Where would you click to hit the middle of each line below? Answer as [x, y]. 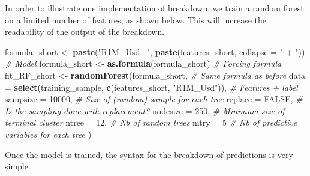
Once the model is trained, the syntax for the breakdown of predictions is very [149, 154]
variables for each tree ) [48, 134]
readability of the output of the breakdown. [85, 32]
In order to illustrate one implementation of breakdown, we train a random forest [154, 8]
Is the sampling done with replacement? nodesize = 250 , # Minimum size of [145, 110]
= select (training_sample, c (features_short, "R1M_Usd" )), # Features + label [151, 87]
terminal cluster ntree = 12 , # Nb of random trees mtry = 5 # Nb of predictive [151, 122]
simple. [18, 166]
